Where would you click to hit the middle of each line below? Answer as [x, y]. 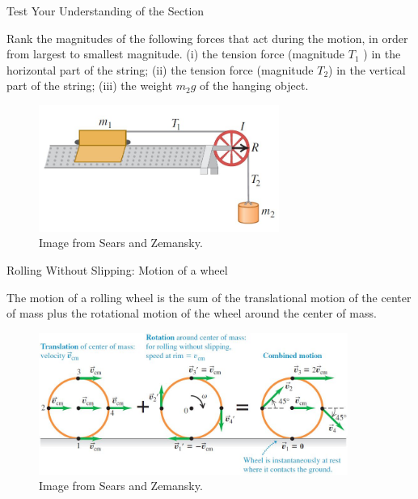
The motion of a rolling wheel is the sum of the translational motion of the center [209, 297]
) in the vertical [367, 69]
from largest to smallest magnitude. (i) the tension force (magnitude [176, 54]
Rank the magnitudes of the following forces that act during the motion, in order [207, 38]
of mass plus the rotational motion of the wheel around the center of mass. [192, 313]
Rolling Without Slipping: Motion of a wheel [117, 269]
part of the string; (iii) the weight [90, 85]
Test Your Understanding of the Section [106, 11]
